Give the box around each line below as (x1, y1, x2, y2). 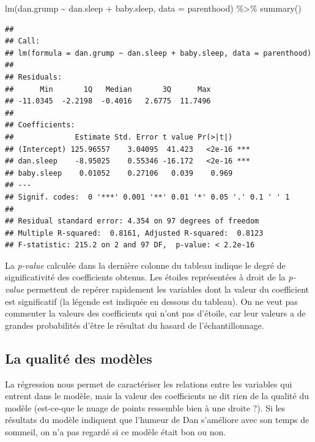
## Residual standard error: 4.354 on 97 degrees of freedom (5, 217, 259, 226)
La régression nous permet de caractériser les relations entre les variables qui (5, 377, 292, 390)
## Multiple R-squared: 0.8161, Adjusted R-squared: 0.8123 (5, 228, 264, 238)
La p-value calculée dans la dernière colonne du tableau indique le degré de (5, 258, 286, 271)
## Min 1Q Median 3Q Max (5, 84, 211, 94)
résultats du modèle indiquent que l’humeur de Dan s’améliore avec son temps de (5, 413, 309, 426)
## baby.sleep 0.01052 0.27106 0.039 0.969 (5, 168, 233, 178)
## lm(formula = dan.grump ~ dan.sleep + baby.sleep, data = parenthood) (5, 48, 312, 58)
